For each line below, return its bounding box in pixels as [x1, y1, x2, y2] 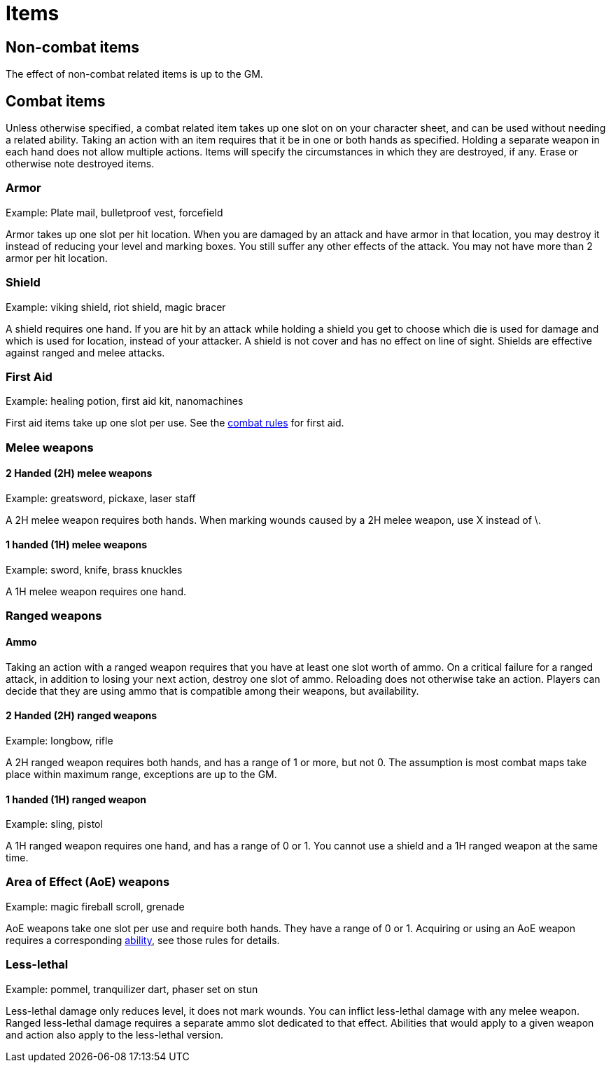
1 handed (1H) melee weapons [6, 539, 148, 551]
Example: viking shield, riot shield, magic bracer [6, 300, 226, 313]
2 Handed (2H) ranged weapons [6, 709, 157, 722]
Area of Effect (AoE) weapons [6, 875, 170, 889]
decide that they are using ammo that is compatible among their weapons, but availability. [6, 684, 419, 697]
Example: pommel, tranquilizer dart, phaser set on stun [6, 983, 258, 995]
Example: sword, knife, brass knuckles [6, 564, 183, 576]
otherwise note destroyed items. [6, 158, 155, 170]
